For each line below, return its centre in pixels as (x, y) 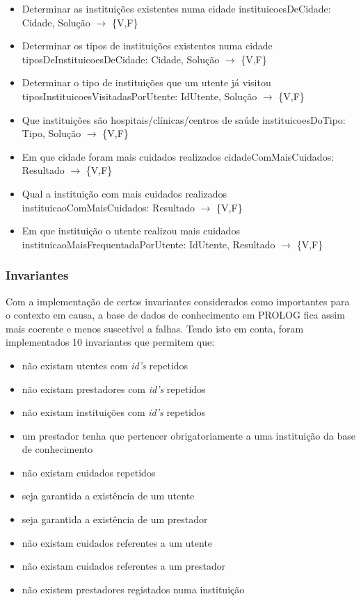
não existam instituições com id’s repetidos (114, 412)
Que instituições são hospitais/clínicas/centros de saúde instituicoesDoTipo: (184, 119)
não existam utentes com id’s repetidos (105, 365)
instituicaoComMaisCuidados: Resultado (109, 207)
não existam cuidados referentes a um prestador (124, 566)
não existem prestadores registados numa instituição (133, 589)
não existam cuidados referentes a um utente (117, 542)
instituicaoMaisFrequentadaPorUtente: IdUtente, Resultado (149, 244)
